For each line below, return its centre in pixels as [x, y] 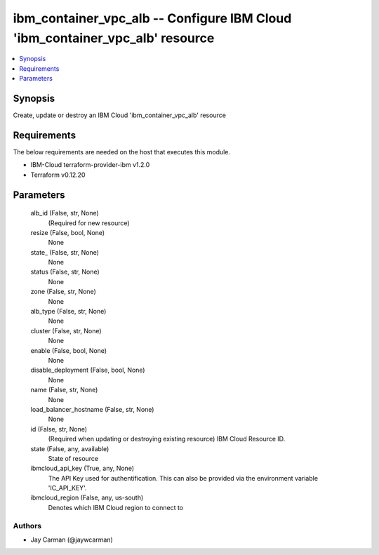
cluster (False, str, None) [66, 330]
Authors [27, 526]
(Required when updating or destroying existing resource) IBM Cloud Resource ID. [167, 439]
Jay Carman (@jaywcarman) [72, 540]
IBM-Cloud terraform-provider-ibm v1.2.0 [90, 165]
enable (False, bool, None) [69, 350]
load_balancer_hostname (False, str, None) [92, 409]
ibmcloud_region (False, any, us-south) [87, 497]
